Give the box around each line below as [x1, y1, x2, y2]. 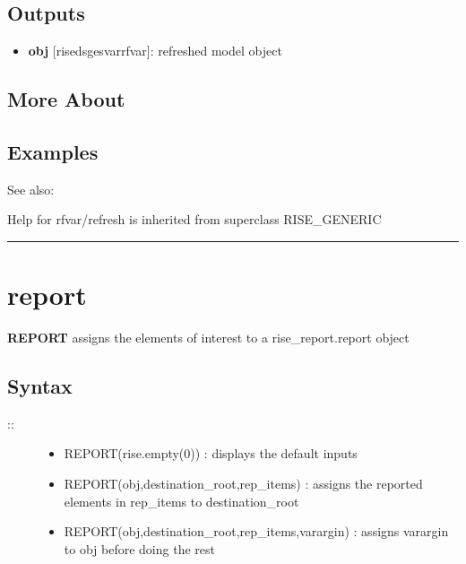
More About [7, 85, 125, 113]
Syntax [7, 372, 73, 400]
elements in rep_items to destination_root [64, 491, 299, 510]
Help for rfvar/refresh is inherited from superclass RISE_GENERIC [7, 210, 382, 229]
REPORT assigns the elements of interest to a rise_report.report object [7, 328, 410, 347]
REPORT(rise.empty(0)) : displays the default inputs [64, 444, 358, 463]
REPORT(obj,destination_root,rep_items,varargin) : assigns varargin [64, 522, 449, 541]
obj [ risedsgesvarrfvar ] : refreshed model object [28, 41, 282, 60]
